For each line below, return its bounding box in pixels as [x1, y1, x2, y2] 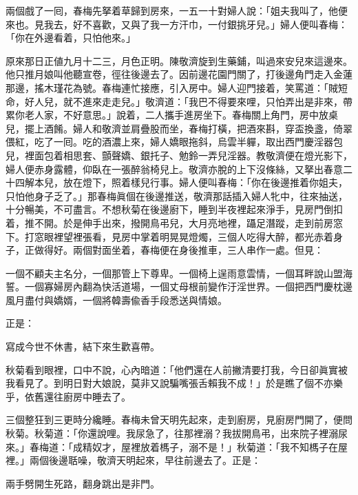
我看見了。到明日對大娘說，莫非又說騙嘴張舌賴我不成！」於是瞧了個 [6, 376, 314, 390]
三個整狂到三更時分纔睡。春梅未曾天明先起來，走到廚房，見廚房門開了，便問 [6, 412, 352, 427]
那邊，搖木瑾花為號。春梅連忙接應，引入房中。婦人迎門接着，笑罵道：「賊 [6, 80, 338, 94]
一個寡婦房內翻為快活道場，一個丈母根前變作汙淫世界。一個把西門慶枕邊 [24, 279, 352, 294]
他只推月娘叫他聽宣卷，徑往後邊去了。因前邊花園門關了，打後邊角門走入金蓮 [6, 67, 352, 81]
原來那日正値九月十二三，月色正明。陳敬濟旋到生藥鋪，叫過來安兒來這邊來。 [6, 53, 352, 68]
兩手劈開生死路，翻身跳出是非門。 [6, 476, 160, 490]
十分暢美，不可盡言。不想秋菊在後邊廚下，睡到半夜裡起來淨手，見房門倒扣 [6, 202, 343, 216]
